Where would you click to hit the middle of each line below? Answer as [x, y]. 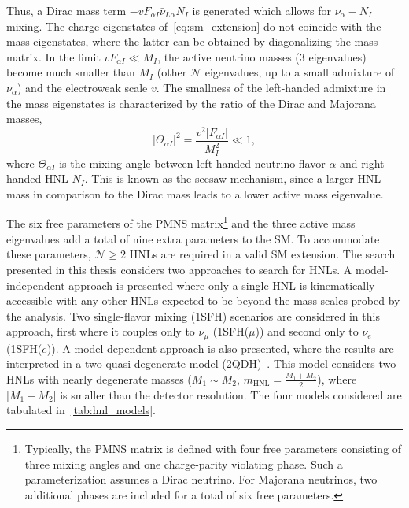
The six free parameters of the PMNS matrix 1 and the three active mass [181, 222]
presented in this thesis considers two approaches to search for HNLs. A [179, 269]
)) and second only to [307, 331]
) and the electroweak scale [82, 87]
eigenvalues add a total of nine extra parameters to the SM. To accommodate [193, 238]
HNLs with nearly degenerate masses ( [99, 378]
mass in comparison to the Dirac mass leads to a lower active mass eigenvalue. [195, 193]
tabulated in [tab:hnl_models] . [81, 410]
